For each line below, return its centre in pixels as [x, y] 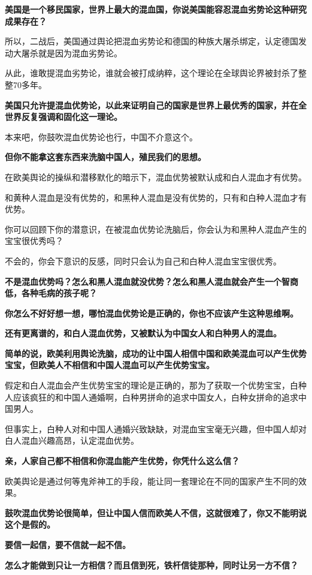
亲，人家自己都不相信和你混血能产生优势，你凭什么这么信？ [122, 461]
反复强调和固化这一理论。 [72, 117]
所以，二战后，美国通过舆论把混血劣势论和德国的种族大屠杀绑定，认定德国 [152, 41]
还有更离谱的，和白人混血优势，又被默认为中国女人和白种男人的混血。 [143, 333]
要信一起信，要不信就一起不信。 [68, 544]
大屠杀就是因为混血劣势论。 [67, 52]
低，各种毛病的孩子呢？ [51, 293]
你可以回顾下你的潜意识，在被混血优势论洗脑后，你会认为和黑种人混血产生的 [156, 229]
